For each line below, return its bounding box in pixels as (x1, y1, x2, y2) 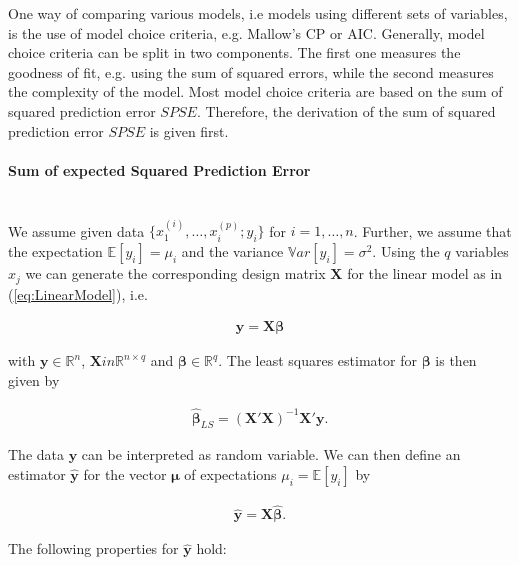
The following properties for (8, 538, 179, 559)
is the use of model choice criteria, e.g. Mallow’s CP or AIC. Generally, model (8, 22, 485, 43)
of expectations (184, 464, 277, 485)
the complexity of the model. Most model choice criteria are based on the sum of (8, 81, 503, 102)
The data (8, 444, 64, 465)
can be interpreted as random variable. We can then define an (81, 444, 461, 465)
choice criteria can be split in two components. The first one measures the (8, 42, 461, 63)
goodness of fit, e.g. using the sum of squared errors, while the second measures (8, 61, 494, 82)
